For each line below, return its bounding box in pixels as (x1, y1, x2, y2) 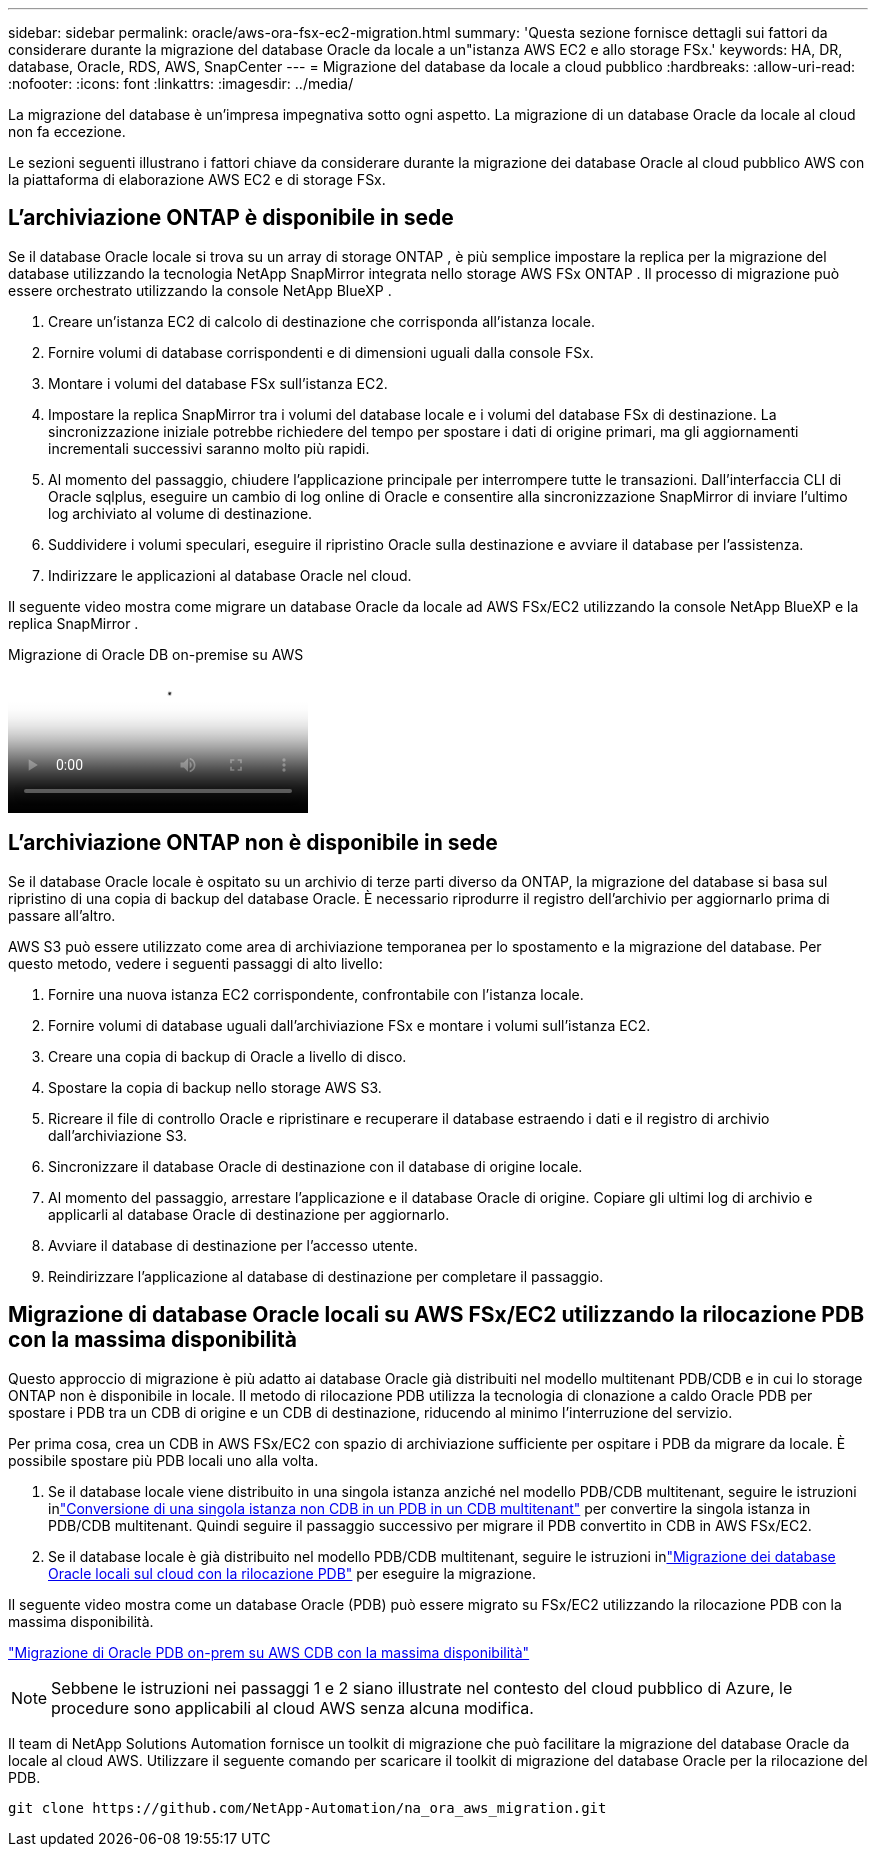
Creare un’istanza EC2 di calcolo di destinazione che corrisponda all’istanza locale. (48, 312, 595, 330)
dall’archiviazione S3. (48, 1126, 187, 1144)
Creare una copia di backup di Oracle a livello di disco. (48, 1047, 407, 1065)
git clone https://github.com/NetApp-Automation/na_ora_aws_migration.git (8, 1799, 607, 1816)
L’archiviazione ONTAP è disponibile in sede (8, 205, 454, 231)
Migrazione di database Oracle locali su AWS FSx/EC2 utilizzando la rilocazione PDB (8, 1302, 865, 1328)
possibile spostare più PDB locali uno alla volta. (8, 1451, 319, 1469)
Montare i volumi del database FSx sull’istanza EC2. (48, 374, 388, 392)
